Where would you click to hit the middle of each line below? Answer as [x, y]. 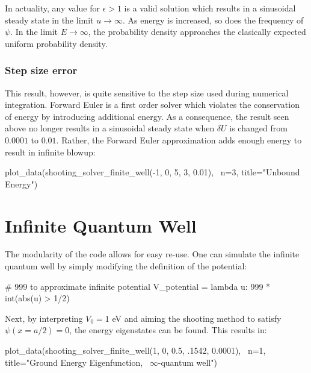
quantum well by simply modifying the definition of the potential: [126, 266]
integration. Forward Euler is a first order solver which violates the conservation [152, 105]
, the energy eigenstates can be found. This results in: [168, 330]
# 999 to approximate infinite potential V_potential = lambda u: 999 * [138, 286]
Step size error [41, 70]
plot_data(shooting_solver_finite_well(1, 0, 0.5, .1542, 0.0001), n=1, [135, 350]
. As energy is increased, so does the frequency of [213, 20]
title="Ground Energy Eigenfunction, [74, 362]
